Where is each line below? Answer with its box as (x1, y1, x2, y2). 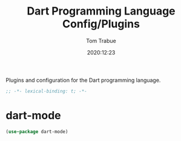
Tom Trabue (86, 37, 116, 44)
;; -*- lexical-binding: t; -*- (5, 88, 87, 94)
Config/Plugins (62, 17, 140, 31)
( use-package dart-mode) (5, 128, 68, 134)
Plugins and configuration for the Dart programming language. (5, 76, 161, 84)
